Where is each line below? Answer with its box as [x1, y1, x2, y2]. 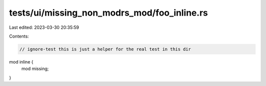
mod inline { [9, 59, 33, 64]
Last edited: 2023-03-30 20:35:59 [9, 24, 79, 30]
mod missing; [21, 66, 49, 72]
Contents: [9, 33, 29, 39]
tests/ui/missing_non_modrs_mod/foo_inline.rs [9, 7, 208, 18]
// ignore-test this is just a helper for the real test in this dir [19, 46, 191, 52]
